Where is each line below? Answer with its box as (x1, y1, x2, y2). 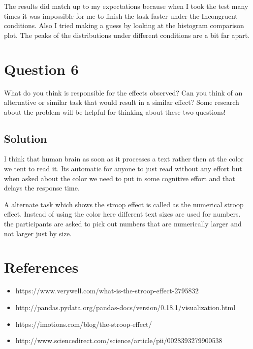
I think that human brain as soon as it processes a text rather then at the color (4, 154, 244, 164)
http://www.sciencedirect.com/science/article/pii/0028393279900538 (15, 335, 222, 346)
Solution (4, 130, 47, 146)
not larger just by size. (4, 228, 72, 238)
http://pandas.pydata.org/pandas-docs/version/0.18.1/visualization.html (15, 302, 236, 312)
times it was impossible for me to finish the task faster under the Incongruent (4, 10, 238, 21)
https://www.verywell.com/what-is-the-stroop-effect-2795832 (15, 286, 199, 296)
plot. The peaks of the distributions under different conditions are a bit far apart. (4, 30, 250, 40)
